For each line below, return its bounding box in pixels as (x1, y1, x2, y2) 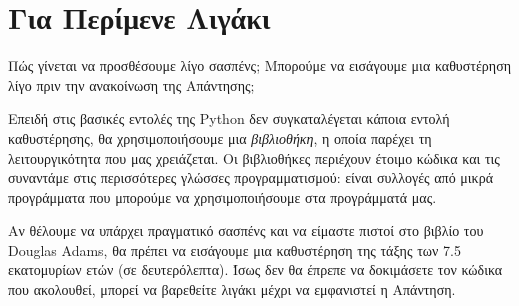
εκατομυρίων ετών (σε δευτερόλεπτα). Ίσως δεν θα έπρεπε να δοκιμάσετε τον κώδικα (8, 259, 503, 280)
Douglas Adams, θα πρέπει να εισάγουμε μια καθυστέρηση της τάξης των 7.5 (8, 239, 461, 260)
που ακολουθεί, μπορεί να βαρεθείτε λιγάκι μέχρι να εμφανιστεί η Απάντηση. (8, 279, 456, 300)
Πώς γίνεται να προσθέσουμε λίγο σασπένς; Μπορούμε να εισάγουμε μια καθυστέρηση (8, 55, 512, 76)
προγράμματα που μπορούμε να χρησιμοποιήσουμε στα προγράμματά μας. (8, 186, 437, 207)
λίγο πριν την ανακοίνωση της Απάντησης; (8, 74, 255, 95)
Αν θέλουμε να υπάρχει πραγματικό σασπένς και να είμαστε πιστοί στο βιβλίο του (8, 220, 484, 241)
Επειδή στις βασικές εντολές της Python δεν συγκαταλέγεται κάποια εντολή (8, 108, 450, 129)
